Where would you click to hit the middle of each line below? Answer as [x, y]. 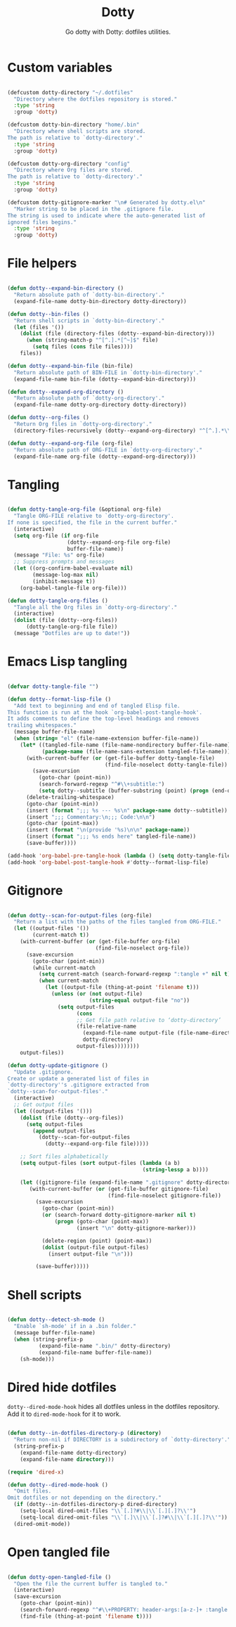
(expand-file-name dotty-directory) [74, 1453]
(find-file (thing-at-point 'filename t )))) [86, 1616]
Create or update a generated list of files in [78, 1078]
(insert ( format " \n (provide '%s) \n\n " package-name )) [108, 830]
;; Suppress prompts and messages [64, 562]
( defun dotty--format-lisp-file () [59, 699]
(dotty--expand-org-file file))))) [97, 1144]
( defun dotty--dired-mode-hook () [58, 1485]
